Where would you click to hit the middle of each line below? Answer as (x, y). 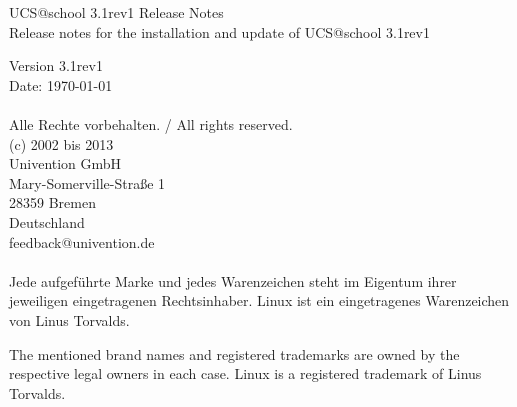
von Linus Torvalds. (69, 319)
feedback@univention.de (82, 241)
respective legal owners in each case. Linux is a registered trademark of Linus (245, 373)
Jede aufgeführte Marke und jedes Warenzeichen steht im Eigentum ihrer (233, 280)
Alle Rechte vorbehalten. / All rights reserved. (151, 123)
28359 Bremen (52, 202)
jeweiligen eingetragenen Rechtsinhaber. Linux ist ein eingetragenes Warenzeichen (259, 300)
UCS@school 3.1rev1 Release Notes (116, 12)
